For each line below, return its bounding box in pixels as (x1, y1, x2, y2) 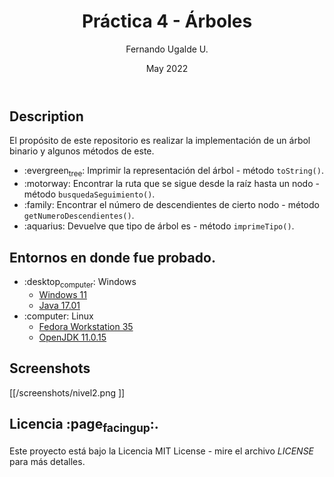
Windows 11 (38, 288, 87, 300)
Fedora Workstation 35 (38, 320, 134, 332)
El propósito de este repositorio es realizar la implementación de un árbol (9, 135, 311, 147)
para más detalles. (9, 455, 86, 467)
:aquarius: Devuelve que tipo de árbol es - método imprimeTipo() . (23, 220, 295, 232)
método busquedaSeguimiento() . (23, 188, 156, 200)
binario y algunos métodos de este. (9, 145, 155, 157)
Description (9, 108, 84, 125)
